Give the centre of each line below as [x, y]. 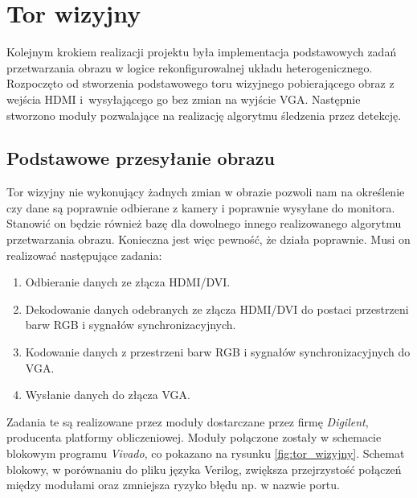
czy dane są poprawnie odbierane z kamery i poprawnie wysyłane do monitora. [201, 207]
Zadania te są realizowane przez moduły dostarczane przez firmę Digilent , [188, 421]
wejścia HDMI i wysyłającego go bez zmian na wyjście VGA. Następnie [184, 99]
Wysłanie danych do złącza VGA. [108, 395]
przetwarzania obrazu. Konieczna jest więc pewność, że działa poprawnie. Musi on [208, 239]
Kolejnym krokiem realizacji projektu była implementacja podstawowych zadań [202, 52]
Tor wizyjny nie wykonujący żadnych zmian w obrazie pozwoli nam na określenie [206, 192]
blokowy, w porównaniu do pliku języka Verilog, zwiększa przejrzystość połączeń [204, 469]
